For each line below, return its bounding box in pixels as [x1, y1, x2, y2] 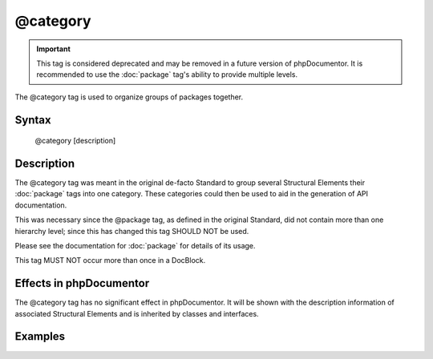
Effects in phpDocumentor [14, 276, 150, 290]
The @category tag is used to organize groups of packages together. [14, 92, 244, 102]
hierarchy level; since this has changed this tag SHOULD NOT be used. [14, 226, 249, 236]
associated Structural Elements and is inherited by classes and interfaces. [14, 309, 260, 318]
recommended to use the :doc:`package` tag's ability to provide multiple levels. [36, 70, 298, 79]
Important [36, 44, 71, 54]
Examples [14, 329, 66, 344]
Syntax [14, 113, 51, 127]
